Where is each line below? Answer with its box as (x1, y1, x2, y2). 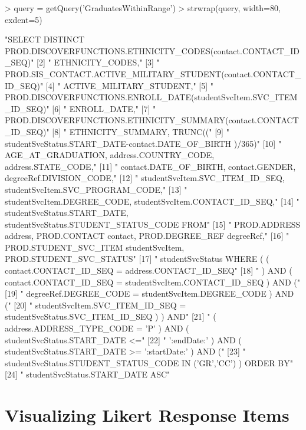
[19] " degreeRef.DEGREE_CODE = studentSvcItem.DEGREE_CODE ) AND (5, 287, 294, 300)
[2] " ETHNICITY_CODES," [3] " (37, 56, 160, 68)
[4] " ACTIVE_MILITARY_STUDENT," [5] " (45, 79, 214, 91)
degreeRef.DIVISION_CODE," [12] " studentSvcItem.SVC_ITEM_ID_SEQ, (5, 172, 285, 184)
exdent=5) (5, 13, 42, 25)
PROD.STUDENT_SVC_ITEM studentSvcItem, (5, 241, 185, 253)
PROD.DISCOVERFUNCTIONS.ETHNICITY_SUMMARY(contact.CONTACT (5, 114, 299, 126)
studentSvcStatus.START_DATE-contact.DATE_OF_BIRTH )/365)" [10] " (5, 137, 282, 149)
